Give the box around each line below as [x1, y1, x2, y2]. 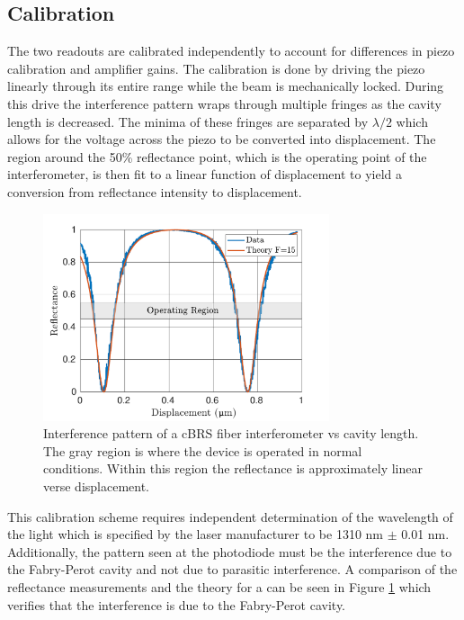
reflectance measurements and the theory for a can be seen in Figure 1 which [7, 578, 432, 596]
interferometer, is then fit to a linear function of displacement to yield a [7, 165, 402, 184]
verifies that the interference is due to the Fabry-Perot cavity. [7, 595, 346, 614]
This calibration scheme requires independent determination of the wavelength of [7, 507, 453, 526]
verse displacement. [43, 477, 150, 496]
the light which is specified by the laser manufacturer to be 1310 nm [7, 525, 383, 544]
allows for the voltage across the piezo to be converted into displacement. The [7, 130, 436, 148]
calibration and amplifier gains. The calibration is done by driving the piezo [7, 58, 425, 77]
